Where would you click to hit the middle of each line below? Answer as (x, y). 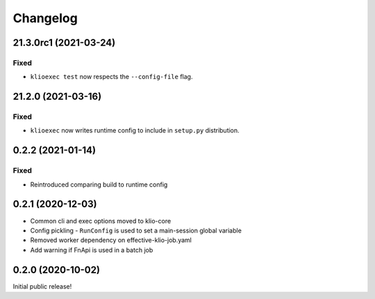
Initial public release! (42, 286)
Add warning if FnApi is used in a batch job (92, 250)
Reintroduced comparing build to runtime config (99, 185)
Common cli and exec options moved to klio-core (101, 221)
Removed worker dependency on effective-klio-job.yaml (111, 240)
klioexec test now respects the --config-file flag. (111, 77)
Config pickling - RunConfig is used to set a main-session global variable (136, 230)
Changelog (45, 18)
